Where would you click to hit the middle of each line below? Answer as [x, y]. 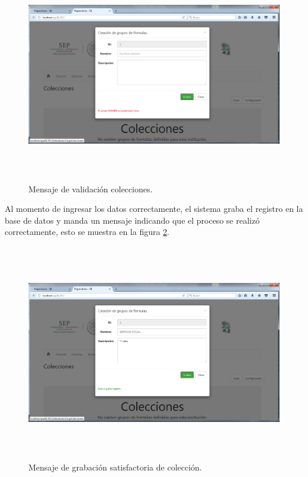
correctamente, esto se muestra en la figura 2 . [87, 232]
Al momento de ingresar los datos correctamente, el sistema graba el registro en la [154, 209]
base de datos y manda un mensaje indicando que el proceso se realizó [132, 220]
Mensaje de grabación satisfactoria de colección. [115, 467]
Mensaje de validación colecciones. [91, 188]
